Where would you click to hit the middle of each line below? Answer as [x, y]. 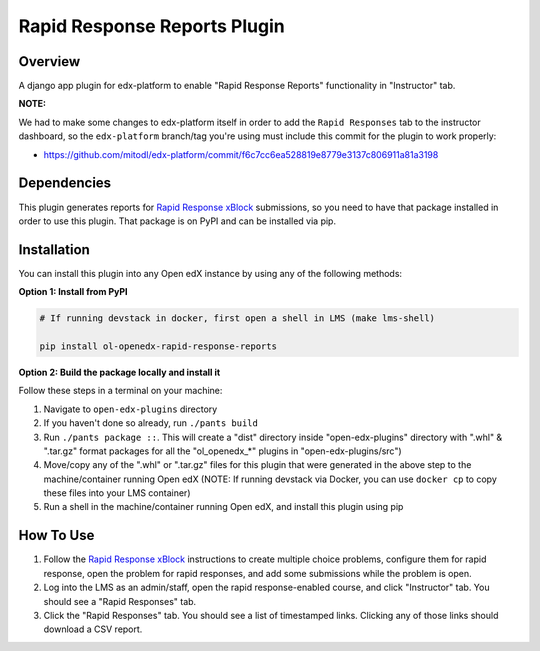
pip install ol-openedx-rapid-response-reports [158, 346]
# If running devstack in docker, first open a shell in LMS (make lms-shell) [237, 318]
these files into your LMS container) [117, 493]
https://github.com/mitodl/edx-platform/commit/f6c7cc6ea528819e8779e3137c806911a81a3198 [241, 154]
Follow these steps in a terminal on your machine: [120, 391]
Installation [54, 249]
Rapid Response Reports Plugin [151, 26]
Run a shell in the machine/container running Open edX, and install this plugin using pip [223, 507]
